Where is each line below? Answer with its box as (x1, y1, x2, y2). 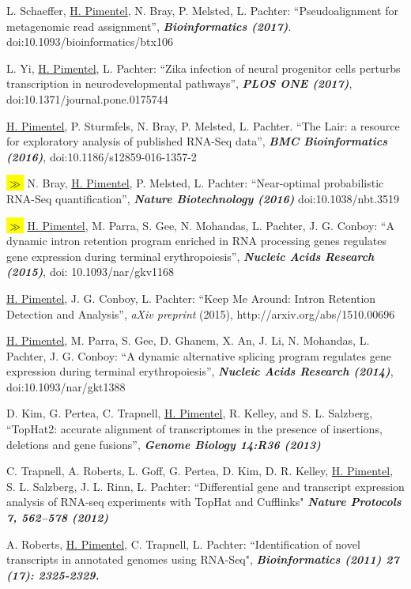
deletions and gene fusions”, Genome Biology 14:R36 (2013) (6, 436, 321, 452)
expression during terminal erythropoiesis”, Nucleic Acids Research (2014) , (6, 363, 394, 379)
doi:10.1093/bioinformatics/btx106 (6, 33, 173, 50)
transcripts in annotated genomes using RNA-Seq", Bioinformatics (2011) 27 (6, 551, 399, 568)
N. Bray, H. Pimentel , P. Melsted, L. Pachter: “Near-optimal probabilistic (27, 175, 384, 191)
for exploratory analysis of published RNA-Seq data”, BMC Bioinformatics (6, 133, 387, 149)
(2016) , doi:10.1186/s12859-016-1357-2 (6, 148, 197, 164)
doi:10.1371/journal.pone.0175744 (6, 90, 168, 107)
